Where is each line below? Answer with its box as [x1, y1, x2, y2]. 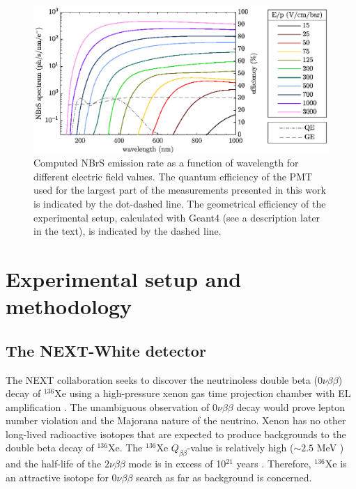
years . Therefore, [236, 456, 311, 471]
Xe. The [107, 440, 143, 455]
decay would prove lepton [236, 399, 346, 414]
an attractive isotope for [6, 469, 109, 484]
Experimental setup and [6, 264, 242, 293]
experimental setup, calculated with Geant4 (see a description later [33, 210, 320, 224]
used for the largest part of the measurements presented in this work [33, 183, 326, 197]
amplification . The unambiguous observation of [6, 399, 210, 414]
